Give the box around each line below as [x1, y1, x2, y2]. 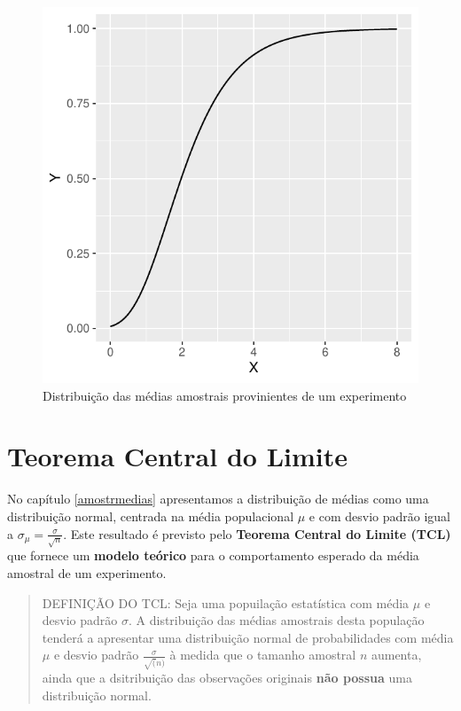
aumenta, [371, 645, 422, 664]
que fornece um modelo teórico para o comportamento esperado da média [7, 546, 419, 565]
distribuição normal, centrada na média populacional [7, 506, 294, 525]
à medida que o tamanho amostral [169, 645, 356, 664]
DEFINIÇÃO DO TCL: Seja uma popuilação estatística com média [42, 593, 410, 612]
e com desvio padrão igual [309, 506, 450, 525]
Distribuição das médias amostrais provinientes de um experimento [43, 386, 407, 404]
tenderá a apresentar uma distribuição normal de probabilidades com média [42, 628, 454, 646]
